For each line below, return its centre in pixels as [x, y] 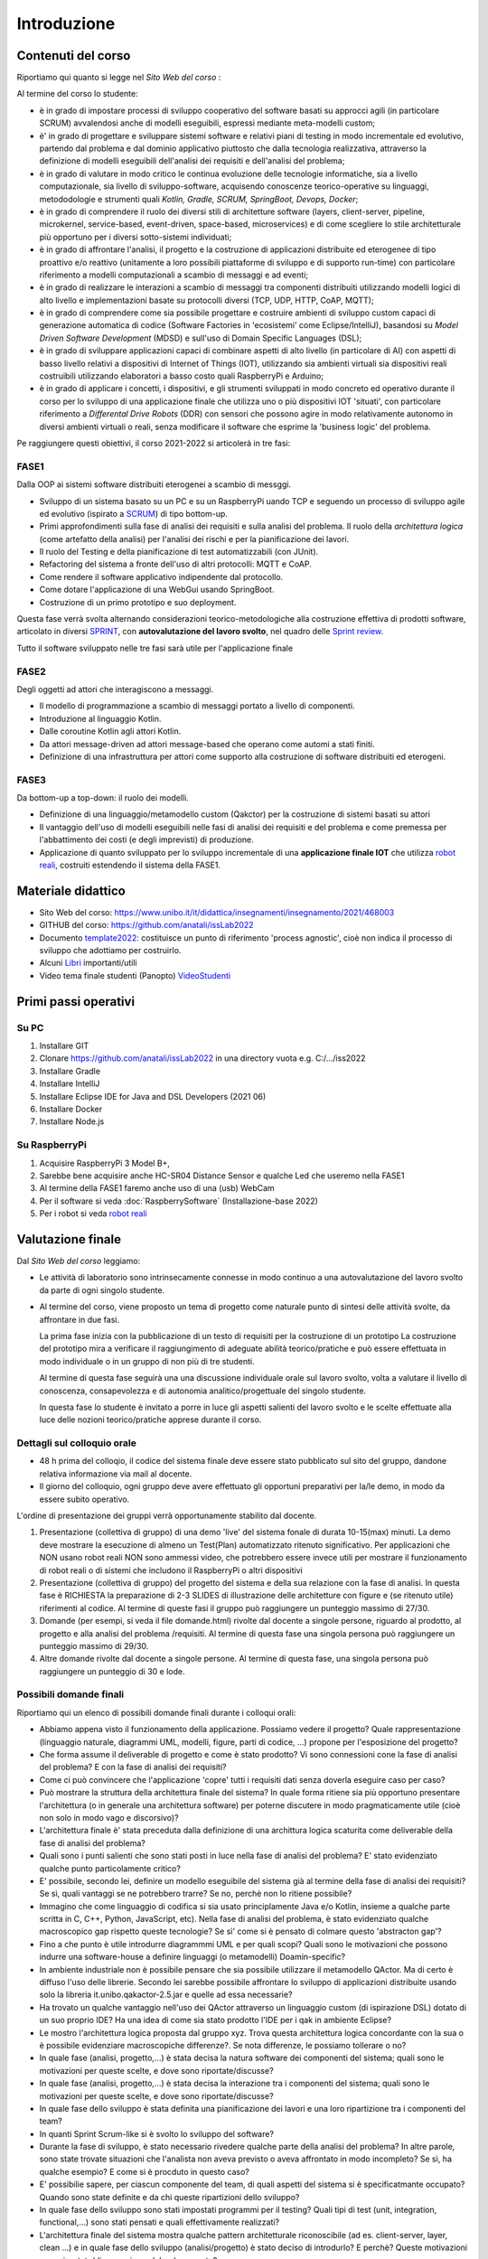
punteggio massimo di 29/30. [94, 1645]
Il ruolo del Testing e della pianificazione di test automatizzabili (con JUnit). [179, 552]
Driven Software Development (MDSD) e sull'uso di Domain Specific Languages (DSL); [201, 338]
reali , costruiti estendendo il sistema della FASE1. [130, 865]
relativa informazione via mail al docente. [116, 1474]
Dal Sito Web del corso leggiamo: [79, 1261]
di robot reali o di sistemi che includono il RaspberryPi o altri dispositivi [171, 1570]
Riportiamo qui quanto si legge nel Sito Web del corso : [119, 78]
